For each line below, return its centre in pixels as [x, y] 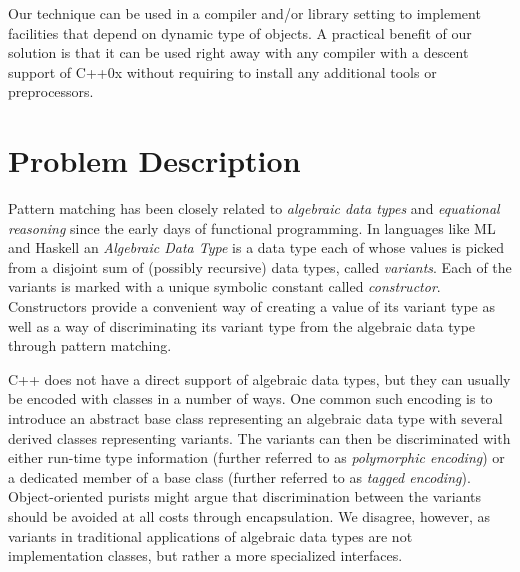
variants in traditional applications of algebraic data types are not [210, 535]
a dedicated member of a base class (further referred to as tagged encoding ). [239, 476]
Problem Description [154, 160]
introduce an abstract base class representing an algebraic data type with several [255, 418]
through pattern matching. [90, 345]
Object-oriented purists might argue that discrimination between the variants [245, 496]
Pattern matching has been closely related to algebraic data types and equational [254, 208]
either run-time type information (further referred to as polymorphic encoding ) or [256, 457]
